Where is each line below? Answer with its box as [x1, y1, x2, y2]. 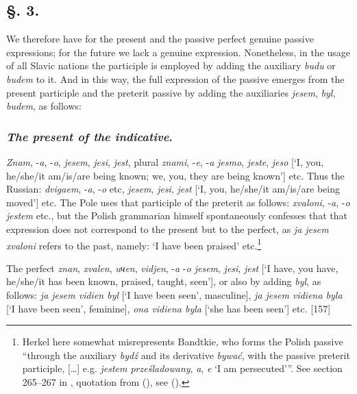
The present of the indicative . [6, 127, 173, 145]
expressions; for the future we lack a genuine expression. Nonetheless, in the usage [6, 45, 351, 59]
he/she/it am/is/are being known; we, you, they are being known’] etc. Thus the [6, 168, 345, 182]
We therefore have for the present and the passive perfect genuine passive [6, 32, 314, 46]
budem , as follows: [6, 99, 82, 113]
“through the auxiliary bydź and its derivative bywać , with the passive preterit [22, 347, 350, 362]
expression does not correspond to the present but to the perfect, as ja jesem [6, 221, 329, 236]
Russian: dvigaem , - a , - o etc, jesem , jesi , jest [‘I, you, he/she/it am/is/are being [6, 182, 341, 196]
